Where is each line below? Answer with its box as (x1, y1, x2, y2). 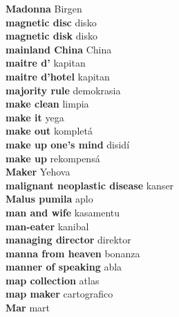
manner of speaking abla (6, 259, 122, 274)
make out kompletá (6, 123, 93, 138)
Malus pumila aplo (6, 191, 93, 206)
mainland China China (6, 42, 112, 56)
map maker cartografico (6, 286, 113, 301)
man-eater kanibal (6, 219, 89, 233)
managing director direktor (6, 232, 131, 247)
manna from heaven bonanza (6, 246, 140, 260)
